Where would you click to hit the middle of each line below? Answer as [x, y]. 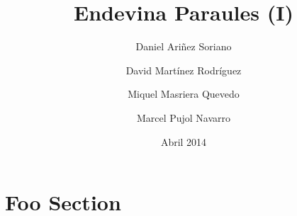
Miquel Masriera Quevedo [184, 94]
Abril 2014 [184, 141]
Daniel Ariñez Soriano [184, 46]
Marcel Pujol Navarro [184, 117]
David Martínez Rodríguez [184, 70]
